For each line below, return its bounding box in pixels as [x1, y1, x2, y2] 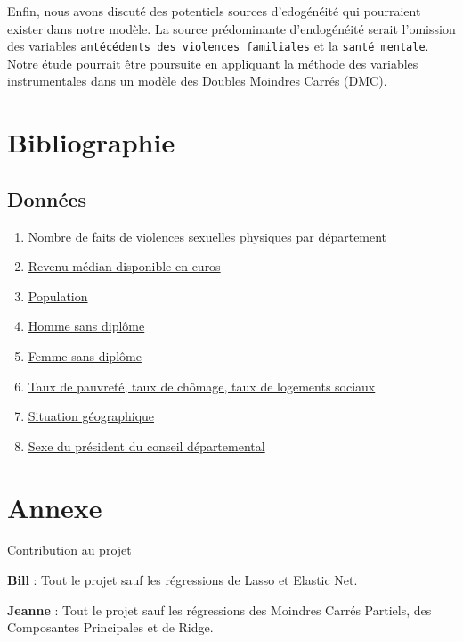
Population [28, 286, 88, 305]
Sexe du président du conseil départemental [28, 436, 265, 455]
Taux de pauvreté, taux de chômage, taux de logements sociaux [28, 376, 376, 395]
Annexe [7, 489, 102, 525]
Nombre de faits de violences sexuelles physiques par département [28, 226, 387, 245]
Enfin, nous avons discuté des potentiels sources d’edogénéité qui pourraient [7, 2, 421, 20]
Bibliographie [7, 124, 175, 160]
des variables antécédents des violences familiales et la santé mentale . [7, 37, 429, 55]
